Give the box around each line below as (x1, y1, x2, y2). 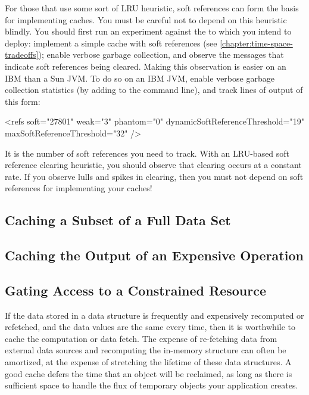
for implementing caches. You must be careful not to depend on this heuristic (5, 13, 287, 26)
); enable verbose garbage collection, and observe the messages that (38, 48, 284, 61)
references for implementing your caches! (5, 182, 152, 194)
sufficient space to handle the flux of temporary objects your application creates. (5, 379, 298, 391)
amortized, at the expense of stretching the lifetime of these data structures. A (5, 356, 292, 368)
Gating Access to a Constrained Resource (5, 281, 267, 299)
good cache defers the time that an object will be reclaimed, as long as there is (5, 367, 292, 380)
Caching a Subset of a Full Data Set (5, 211, 231, 229)
